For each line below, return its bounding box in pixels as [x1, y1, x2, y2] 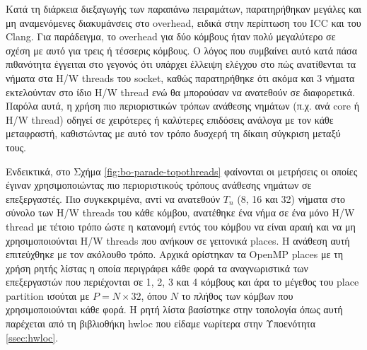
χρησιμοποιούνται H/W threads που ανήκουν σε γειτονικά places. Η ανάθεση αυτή [6, 233, 350, 247]
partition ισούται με [6, 288, 90, 303]
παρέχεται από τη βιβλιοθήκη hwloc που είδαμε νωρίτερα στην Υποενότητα [6, 316, 316, 331]
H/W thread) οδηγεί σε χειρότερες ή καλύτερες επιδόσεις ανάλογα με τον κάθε [6, 112, 334, 127]
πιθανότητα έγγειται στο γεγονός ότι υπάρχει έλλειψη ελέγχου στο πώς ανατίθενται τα [6, 57, 356, 71]
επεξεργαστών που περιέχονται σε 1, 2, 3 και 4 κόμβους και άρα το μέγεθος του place [6, 274, 359, 289]
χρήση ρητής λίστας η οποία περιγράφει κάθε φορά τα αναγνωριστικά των [6, 260, 308, 275]
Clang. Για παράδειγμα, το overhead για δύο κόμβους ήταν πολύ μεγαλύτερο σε [6, 29, 336, 44]
